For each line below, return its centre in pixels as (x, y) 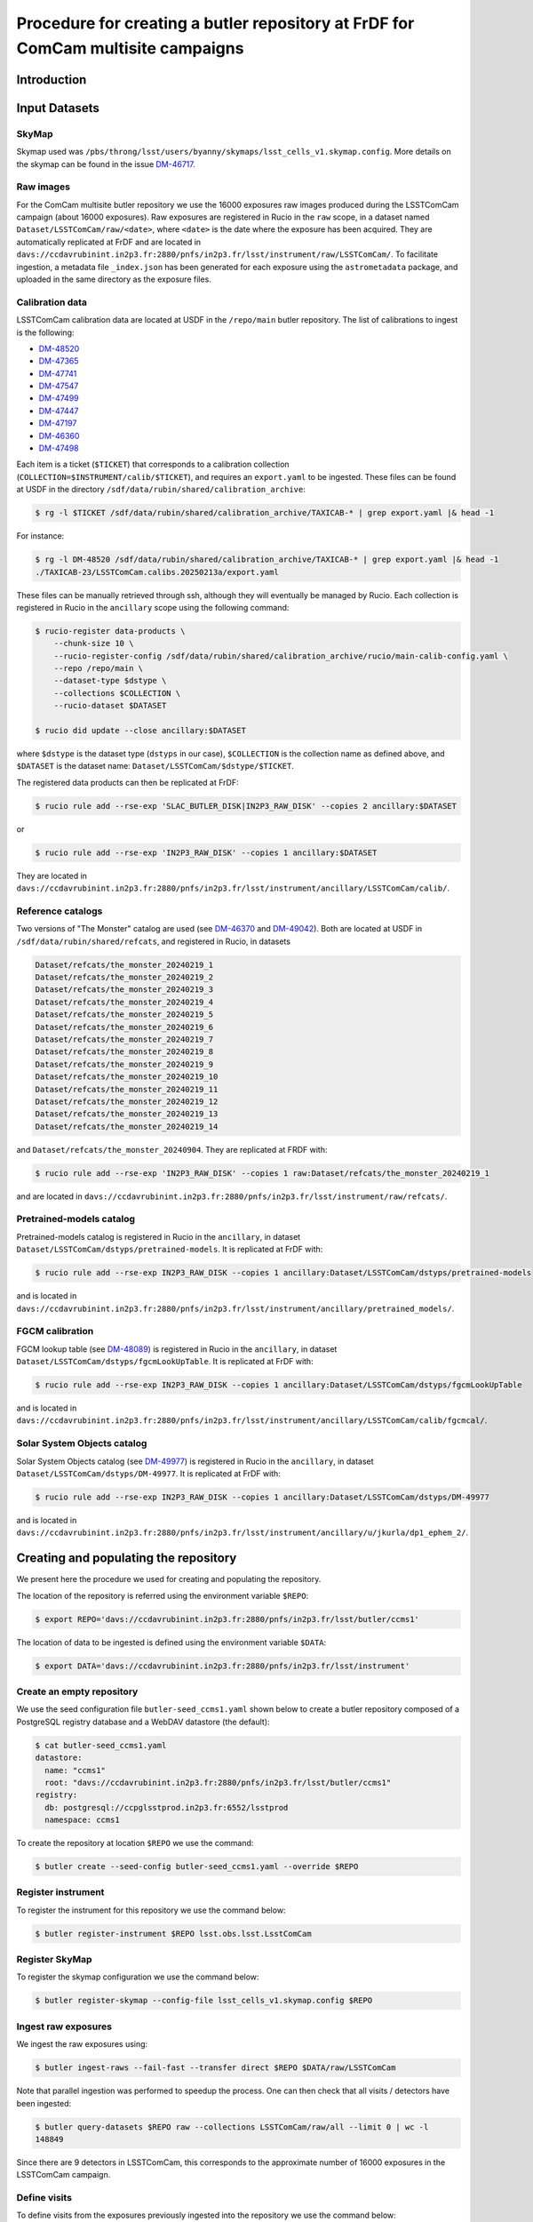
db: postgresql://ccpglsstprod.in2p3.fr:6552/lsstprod (167, 1807)
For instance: (40, 536)
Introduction (52, 80)
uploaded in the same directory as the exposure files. (114, 279)
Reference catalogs (60, 911)
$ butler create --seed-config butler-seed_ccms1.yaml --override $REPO (197, 1867)
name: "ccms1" (76, 1770)
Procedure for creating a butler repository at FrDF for (215, 23)
